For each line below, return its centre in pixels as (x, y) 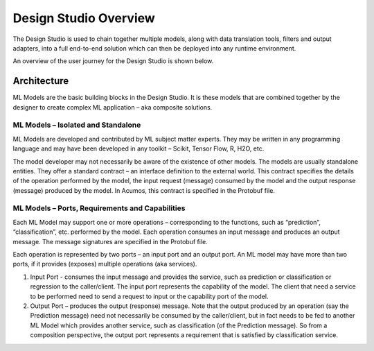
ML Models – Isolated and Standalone (77, 125)
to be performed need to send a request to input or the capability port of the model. (149, 296)
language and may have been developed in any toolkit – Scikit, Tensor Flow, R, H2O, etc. (139, 148)
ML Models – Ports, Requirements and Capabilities (99, 208)
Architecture (41, 81)
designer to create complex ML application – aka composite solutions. (113, 107)
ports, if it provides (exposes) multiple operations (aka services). (105, 264)
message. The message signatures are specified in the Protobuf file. (110, 241)
